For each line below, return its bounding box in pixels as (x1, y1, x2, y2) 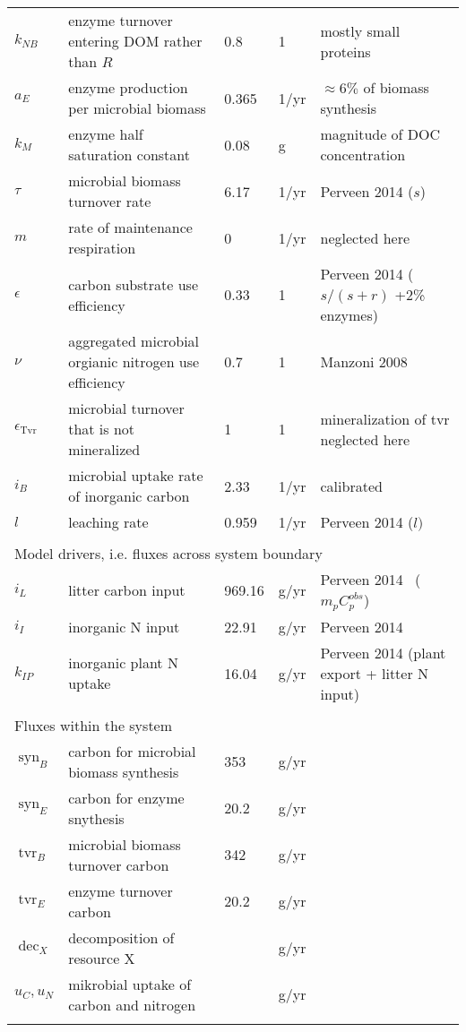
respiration (68, 237, 136, 258)
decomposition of (68, 926, 175, 948)
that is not (68, 418, 135, 439)
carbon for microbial (68, 740, 196, 761)
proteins (320, 40, 371, 62)
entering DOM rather (68, 30, 203, 51)
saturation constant (68, 144, 190, 165)
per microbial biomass (68, 98, 206, 118)
